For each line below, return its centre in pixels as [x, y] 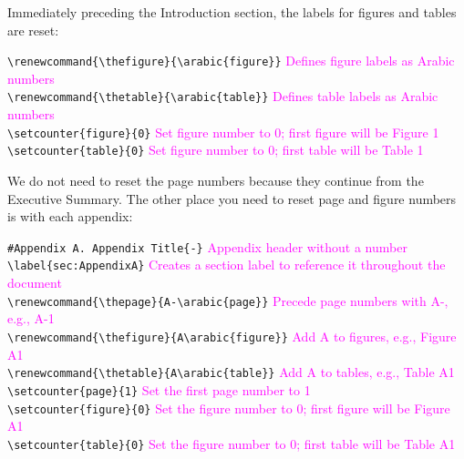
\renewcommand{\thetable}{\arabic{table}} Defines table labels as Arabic [223, 96]
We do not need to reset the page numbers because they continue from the [216, 180]
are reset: [33, 30]
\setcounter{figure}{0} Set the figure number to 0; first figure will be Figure [229, 408]
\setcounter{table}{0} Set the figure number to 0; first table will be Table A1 [232, 443]
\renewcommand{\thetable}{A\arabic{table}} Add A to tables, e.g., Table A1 [231, 372]
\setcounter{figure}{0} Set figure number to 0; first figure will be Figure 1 [223, 132]
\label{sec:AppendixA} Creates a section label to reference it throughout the [227, 265]
